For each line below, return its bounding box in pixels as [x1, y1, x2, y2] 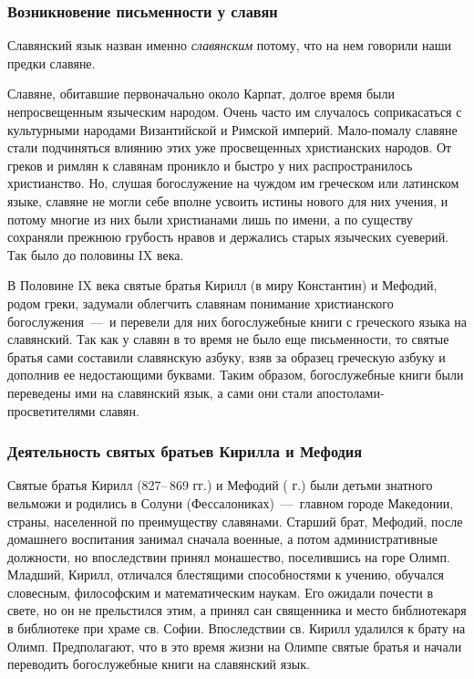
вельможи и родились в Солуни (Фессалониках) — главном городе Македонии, [7, 493, 454, 512]
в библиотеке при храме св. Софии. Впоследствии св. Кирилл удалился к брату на [7, 619, 466, 638]
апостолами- [316, 382, 385, 402]
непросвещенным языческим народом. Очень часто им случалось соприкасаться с [7, 102, 462, 120]
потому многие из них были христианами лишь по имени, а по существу [7, 209, 413, 228]
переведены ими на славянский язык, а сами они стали [7, 382, 313, 402]
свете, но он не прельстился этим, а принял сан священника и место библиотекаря [7, 601, 467, 620]
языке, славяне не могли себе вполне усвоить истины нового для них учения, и [7, 191, 448, 210]
